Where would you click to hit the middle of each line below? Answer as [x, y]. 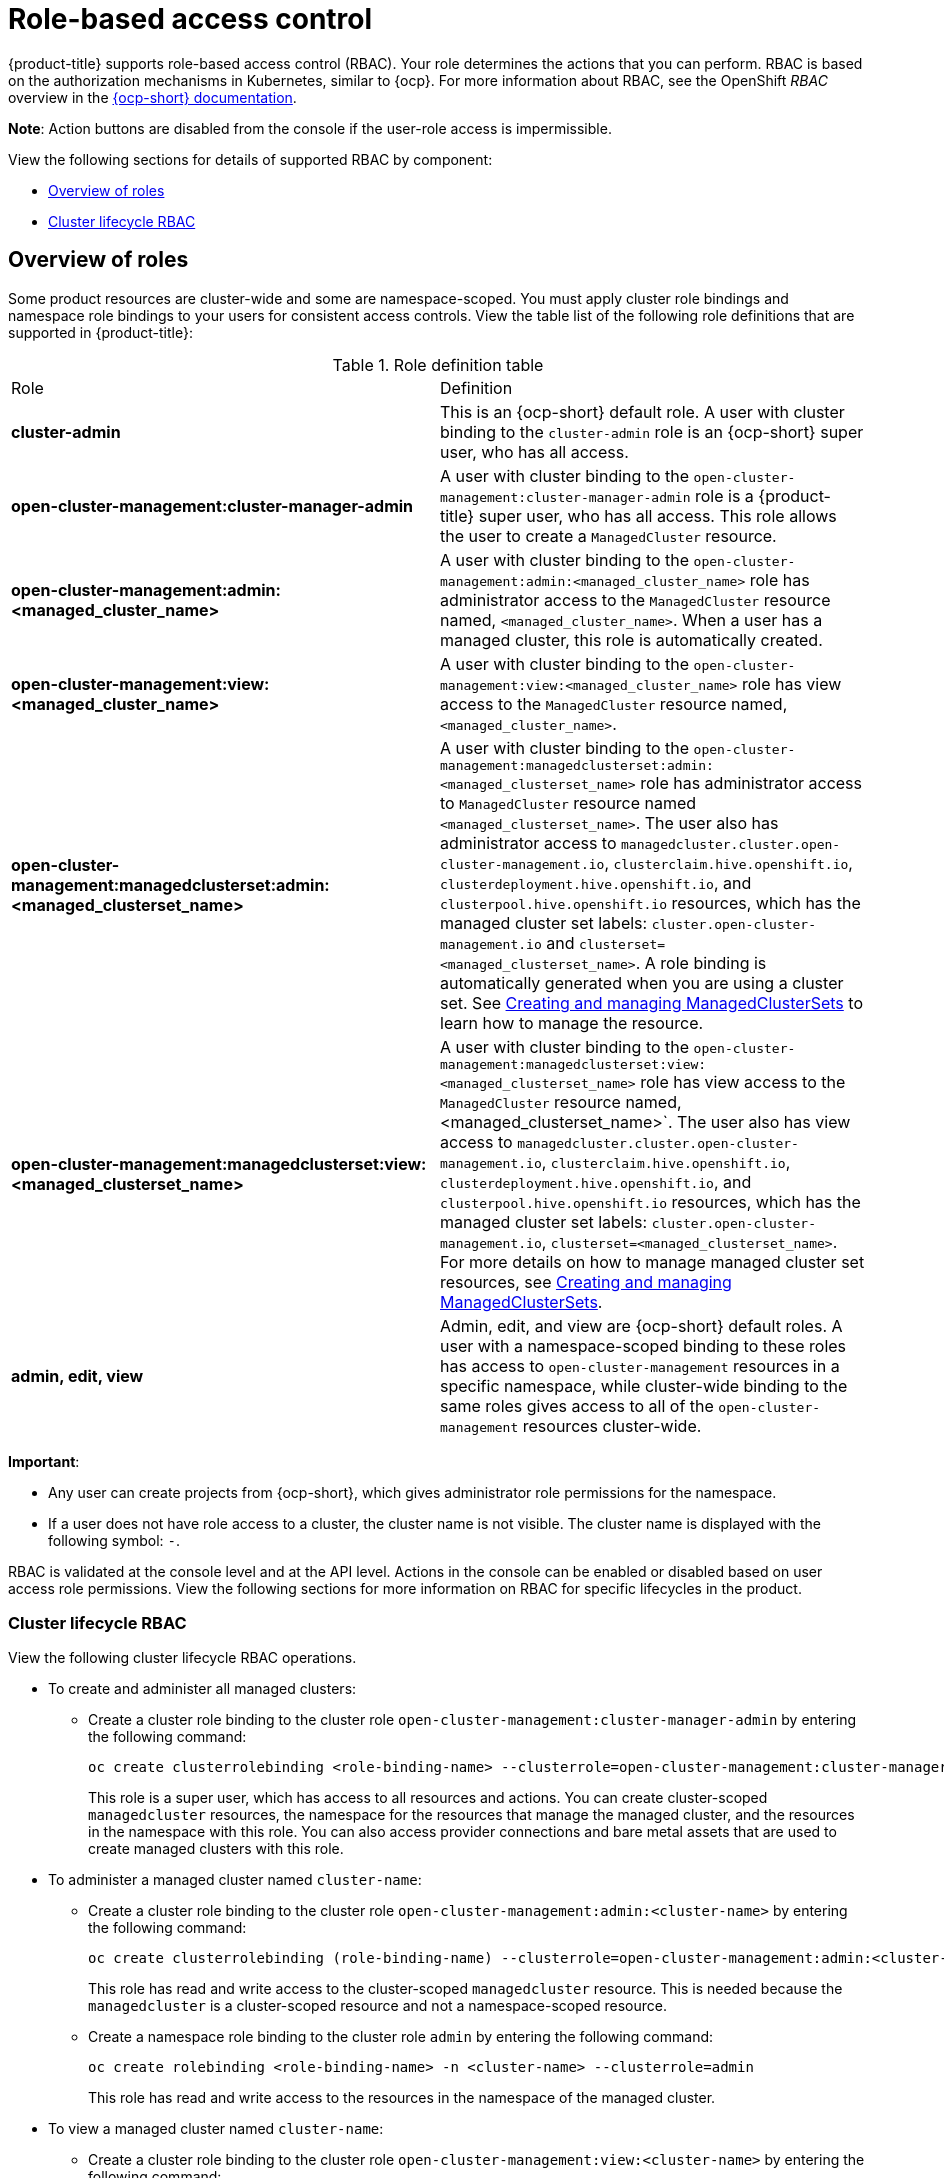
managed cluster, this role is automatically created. [631, 639]
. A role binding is [701, 962]
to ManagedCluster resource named [568, 802]
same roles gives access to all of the [577, 1405]
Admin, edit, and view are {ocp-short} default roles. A [641, 1325]
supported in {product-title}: [100, 332]
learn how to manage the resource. [572, 1022]
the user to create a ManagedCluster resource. [608, 535]
